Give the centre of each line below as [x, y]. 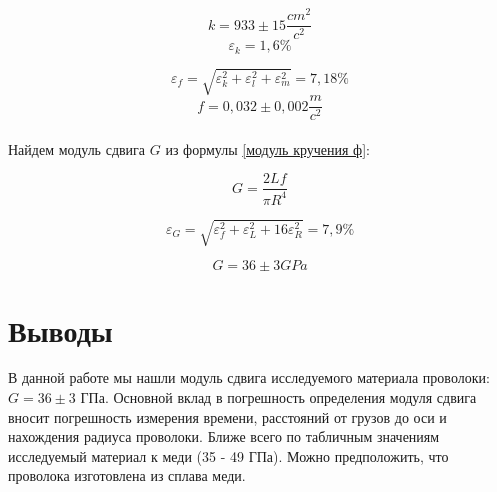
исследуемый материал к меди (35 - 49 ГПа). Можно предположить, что [228, 455]
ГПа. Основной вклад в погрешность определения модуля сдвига [278, 397]
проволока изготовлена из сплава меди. [127, 475]
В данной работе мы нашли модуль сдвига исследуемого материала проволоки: [249, 377]
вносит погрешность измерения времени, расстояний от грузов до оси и [227, 416]
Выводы [60, 329]
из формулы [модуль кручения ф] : [267, 148]
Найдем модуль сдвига [77, 148]
